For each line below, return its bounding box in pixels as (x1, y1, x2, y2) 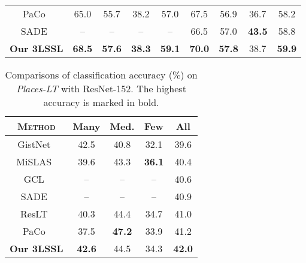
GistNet (17, 137, 51, 151)
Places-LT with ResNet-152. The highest (16, 81, 186, 95)
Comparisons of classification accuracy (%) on (5, 68, 198, 81)
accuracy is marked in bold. (43, 95, 159, 109)
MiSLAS (16, 155, 52, 168)
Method (17, 119, 56, 133)
